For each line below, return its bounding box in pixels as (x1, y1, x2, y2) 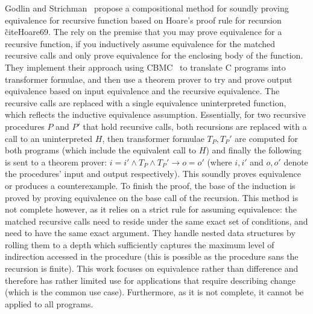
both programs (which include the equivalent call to (5, 144, 197, 156)
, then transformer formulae (102, 132, 204, 144)
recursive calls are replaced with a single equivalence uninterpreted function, (5, 96, 286, 109)
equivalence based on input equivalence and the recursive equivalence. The (5, 85, 280, 97)
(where (207, 155, 232, 168)
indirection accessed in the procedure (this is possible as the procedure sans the (5, 250, 299, 263)
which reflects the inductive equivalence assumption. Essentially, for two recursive (5, 108, 306, 121)
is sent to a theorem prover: (5, 155, 107, 168)
